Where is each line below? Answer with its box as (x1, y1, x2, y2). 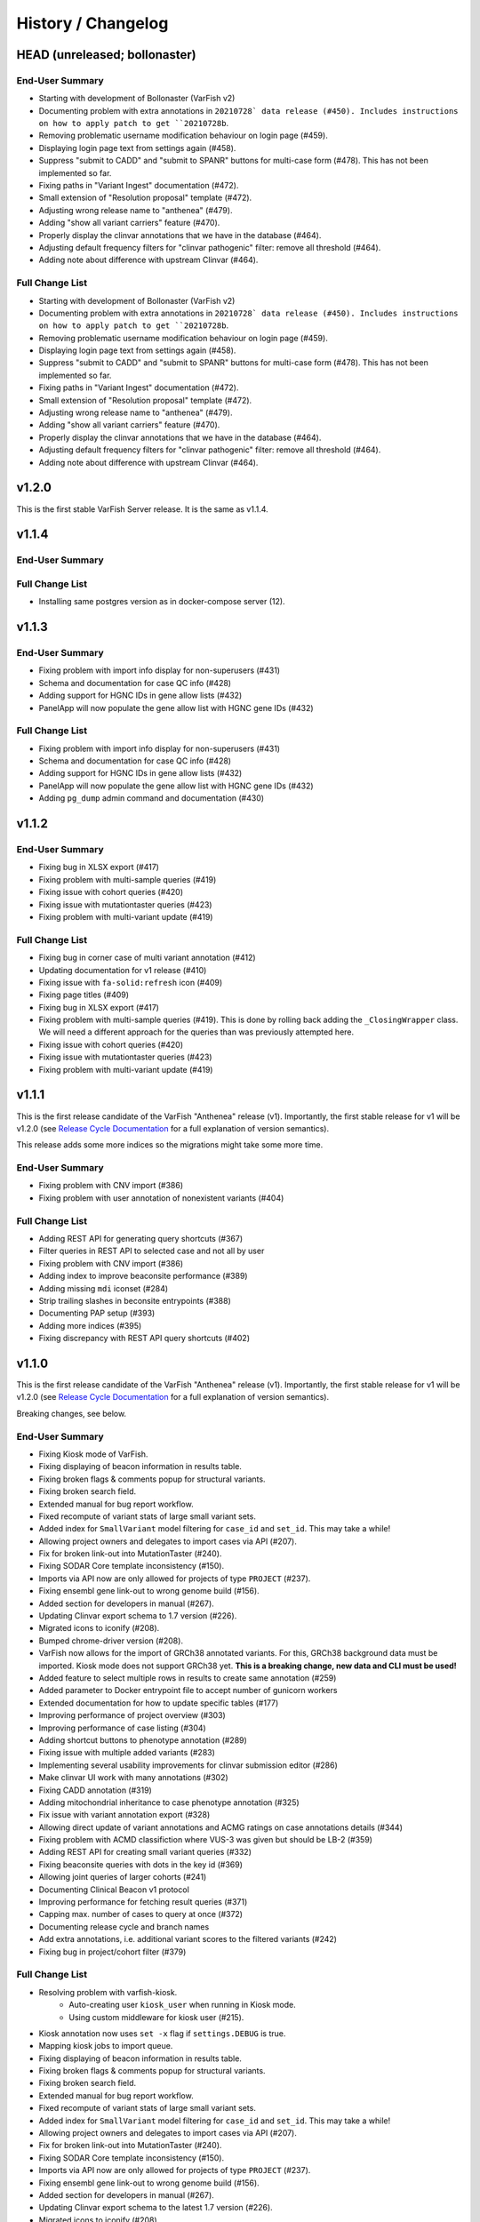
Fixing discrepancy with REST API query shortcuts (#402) (38, 1333, 251, 1344)
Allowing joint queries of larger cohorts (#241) (38, 1872, 207, 1882)
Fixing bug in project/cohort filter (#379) (38, 1946, 187, 1957)
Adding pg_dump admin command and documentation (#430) (38, 793, 265, 803)
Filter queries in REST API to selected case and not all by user (38, 1245, 265, 1257)
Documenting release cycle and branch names (38, 1921, 210, 1932)
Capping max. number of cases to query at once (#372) (38, 1909, 244, 1920)
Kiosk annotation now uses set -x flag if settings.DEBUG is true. (38, 2027, 286, 2039)
